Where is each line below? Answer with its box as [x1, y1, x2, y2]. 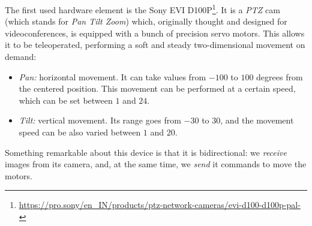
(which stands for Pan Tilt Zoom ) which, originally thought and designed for [5, 15, 287, 28]
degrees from [256, 70, 303, 83]
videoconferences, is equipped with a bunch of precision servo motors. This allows [5, 26, 305, 39]
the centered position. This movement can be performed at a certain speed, [19, 82, 296, 95]
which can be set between [19, 94, 113, 106]
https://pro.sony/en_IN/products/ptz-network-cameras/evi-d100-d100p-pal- [19, 198, 301, 211]
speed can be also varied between [19, 126, 141, 138]
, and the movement [220, 114, 294, 126]
